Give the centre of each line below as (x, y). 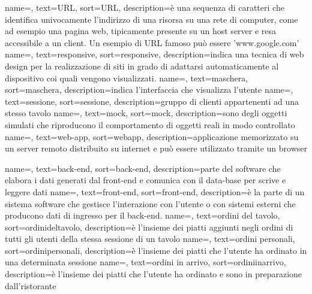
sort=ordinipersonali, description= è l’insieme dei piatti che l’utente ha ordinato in (156, 250)
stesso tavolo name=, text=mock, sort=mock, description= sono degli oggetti (146, 113)
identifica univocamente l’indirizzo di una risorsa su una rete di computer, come (151, 19)
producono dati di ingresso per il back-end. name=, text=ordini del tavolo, (142, 215)
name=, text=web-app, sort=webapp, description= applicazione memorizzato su (152, 136)
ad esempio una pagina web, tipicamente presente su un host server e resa (141, 31)
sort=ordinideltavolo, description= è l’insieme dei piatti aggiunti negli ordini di (149, 227)
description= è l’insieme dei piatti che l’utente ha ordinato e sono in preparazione (154, 274)
